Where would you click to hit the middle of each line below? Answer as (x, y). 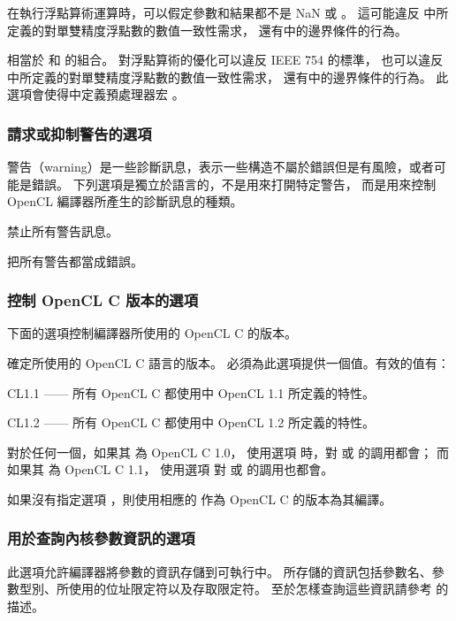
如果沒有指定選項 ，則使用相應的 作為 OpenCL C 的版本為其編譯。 (200, 498)
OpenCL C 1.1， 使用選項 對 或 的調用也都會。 (199, 469)
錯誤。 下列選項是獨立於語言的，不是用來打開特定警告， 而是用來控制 (234, 184)
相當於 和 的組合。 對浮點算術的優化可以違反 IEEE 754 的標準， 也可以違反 (225, 60)
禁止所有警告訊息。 (63, 230)
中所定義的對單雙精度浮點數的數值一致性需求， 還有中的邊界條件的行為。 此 (228, 77)
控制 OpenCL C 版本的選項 (103, 300)
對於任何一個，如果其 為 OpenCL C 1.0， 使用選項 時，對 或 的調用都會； (220, 452)
